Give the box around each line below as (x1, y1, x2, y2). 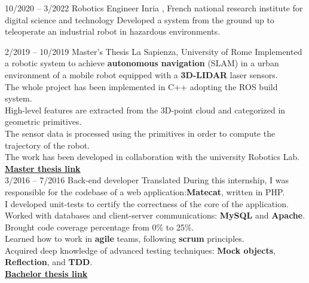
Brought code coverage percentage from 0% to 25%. (5, 220, 194, 233)
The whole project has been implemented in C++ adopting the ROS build (5, 80, 278, 93)
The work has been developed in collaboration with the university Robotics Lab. (5, 150, 300, 163)
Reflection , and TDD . (5, 256, 93, 268)
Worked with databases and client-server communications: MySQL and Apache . (5, 209, 305, 222)
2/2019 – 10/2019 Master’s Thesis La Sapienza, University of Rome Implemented (5, 45, 302, 57)
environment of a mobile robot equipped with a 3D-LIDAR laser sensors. (5, 68, 278, 81)
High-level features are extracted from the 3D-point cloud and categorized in (5, 103, 286, 116)
